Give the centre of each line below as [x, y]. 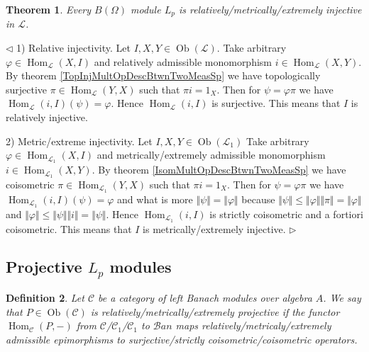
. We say [342, 298]
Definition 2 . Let [45, 298]
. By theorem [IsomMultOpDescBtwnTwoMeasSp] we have [219, 170]
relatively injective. [47, 117]
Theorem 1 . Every [49, 9]
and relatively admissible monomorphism [183, 61]
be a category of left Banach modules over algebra [205, 298]
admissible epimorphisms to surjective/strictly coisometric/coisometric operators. [182, 339]
